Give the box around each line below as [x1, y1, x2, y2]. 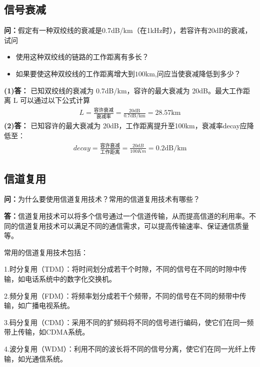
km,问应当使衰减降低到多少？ [145, 68, 241, 78]
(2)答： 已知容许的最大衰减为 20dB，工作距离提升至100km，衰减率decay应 [4, 120, 247, 131]
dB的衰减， [214, 25, 252, 35]
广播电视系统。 [24, 300, 74, 311]
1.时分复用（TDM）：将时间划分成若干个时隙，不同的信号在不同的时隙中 [4, 264, 240, 274]
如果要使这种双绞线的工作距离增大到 [15, 68, 135, 78]
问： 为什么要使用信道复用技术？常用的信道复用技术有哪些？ [4, 194, 200, 204]
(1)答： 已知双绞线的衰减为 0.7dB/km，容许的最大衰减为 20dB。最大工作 [4, 85, 243, 95]
